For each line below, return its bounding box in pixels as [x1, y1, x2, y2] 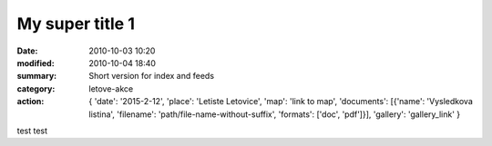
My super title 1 [16, 14, 136, 34]
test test [16, 125, 48, 136]
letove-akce [88, 83, 134, 94]
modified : [16, 57, 55, 68]
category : [16, 83, 56, 94]
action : [16, 96, 45, 107]
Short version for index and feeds [88, 71, 214, 82]
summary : [16, 71, 57, 82]
